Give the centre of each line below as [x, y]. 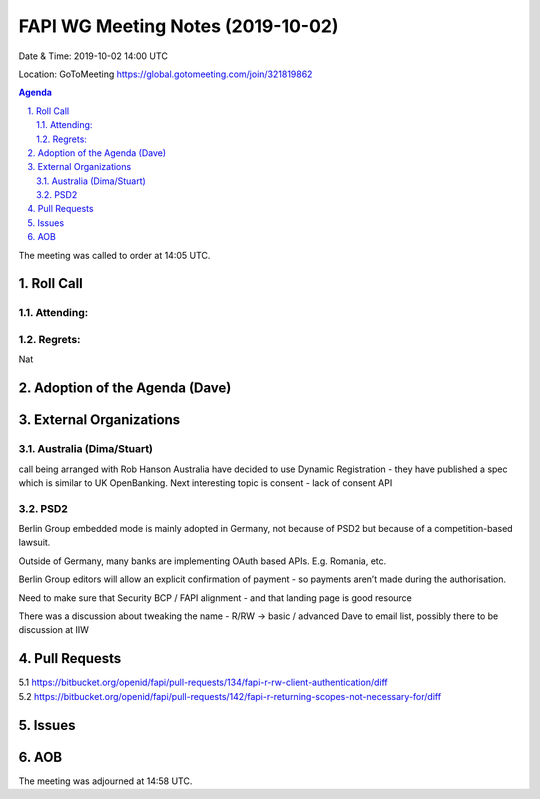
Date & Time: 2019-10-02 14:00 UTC [93, 56]
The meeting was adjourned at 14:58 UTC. [105, 781]
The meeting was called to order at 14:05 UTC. [114, 255]
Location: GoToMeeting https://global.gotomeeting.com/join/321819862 [165, 74]
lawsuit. [34, 542]
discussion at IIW [54, 630]
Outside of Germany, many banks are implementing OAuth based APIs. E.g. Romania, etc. [202, 561]
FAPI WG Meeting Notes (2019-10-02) [178, 26]
